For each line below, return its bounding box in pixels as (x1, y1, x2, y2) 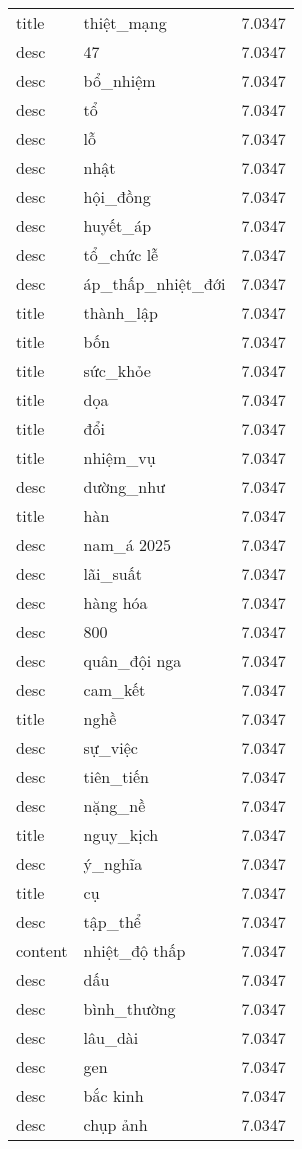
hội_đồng (83, 185, 151, 208)
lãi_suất (83, 562, 142, 585)
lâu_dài (83, 1026, 139, 1049)
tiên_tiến (83, 765, 149, 788)
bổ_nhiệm (83, 69, 156, 92)
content (16, 939, 68, 962)
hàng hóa (83, 591, 148, 614)
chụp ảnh (83, 1113, 148, 1136)
